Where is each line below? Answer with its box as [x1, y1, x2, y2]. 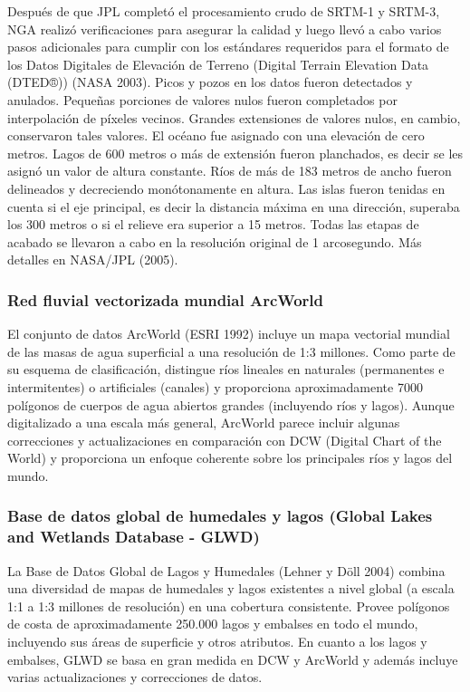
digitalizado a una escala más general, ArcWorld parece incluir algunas [7, 413, 400, 432]
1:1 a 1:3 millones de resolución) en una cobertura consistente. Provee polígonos [7, 596, 450, 615]
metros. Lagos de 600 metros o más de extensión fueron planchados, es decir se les [7, 143, 464, 162]
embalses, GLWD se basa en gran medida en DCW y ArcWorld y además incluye [7, 649, 458, 668]
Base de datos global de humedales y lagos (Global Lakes [7, 505, 433, 527]
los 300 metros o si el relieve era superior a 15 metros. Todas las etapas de [7, 215, 419, 234]
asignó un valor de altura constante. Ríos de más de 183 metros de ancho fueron [7, 161, 452, 180]
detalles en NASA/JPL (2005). [7, 250, 178, 269]
